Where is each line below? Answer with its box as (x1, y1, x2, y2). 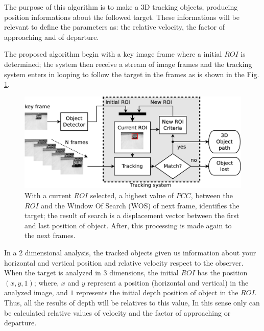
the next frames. (25, 230, 76, 241)
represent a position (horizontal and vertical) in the (87, 277, 249, 288)
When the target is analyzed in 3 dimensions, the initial (4, 267, 179, 278)
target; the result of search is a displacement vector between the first (25, 210, 239, 221)
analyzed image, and (4, 287, 68, 298)
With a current (25, 190, 71, 201)
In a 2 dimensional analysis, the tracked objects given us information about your (4, 247, 256, 258)
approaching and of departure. (4, 31, 99, 42)
